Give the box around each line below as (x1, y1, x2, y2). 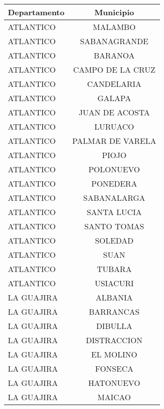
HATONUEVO (88, 377, 140, 388)
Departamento (8, 6, 65, 18)
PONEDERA (91, 178, 137, 189)
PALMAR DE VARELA (72, 135, 156, 146)
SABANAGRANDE (80, 35, 149, 47)
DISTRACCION (86, 334, 143, 346)
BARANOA (94, 50, 135, 61)
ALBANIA (96, 292, 133, 303)
